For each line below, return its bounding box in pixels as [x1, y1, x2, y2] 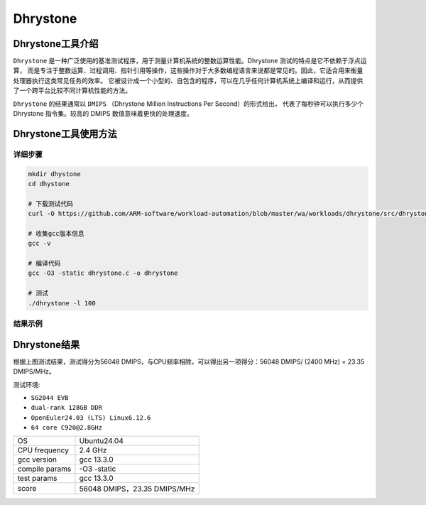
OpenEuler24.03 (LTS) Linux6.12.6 [31, 413, 151, 422]
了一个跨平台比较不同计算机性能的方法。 [13, 86, 131, 95]
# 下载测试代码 [28, 200, 74, 207]
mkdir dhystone [28, 170, 81, 178]
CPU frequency [17, 445, 69, 455]
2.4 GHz [79, 445, 107, 455]
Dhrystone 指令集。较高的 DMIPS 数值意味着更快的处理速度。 [13, 109, 193, 118]
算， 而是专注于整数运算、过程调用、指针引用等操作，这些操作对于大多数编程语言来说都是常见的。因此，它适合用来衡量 [13, 66, 364, 75]
